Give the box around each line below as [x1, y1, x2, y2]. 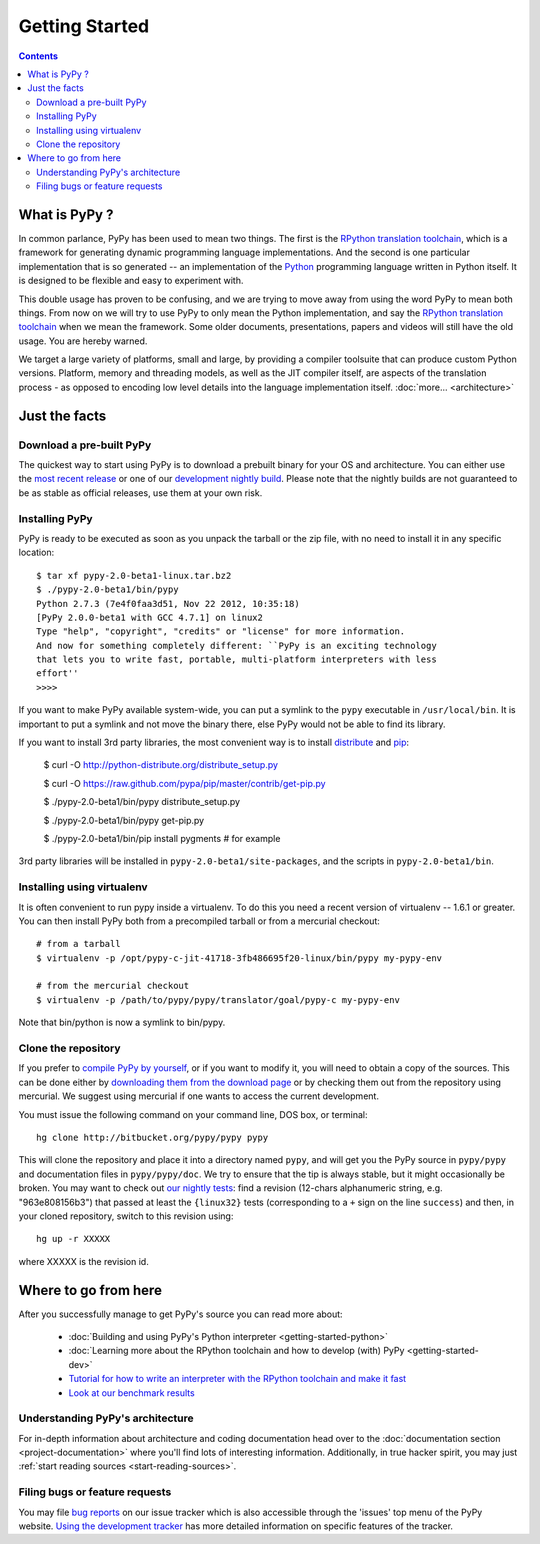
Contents [18, 50, 59, 62]
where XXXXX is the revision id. [18, 1255, 149, 1267]
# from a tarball [36, 938, 121, 950]
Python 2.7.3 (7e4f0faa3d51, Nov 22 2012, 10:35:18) [36, 598, 300, 609]
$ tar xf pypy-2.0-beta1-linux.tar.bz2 [36, 570, 232, 581]
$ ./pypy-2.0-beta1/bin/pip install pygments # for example [43, 832, 281, 844]
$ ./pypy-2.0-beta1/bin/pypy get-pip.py [43, 814, 205, 826]
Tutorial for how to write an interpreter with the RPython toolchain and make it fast [68, 1373, 407, 1385]
